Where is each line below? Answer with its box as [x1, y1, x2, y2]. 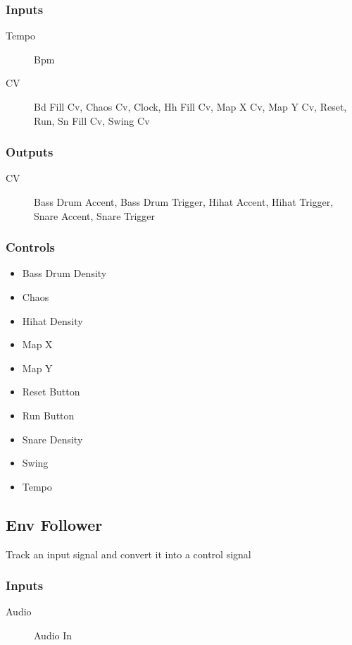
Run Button [22, 407, 75, 422]
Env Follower [6, 513, 103, 535]
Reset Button [22, 384, 80, 399]
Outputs [6, 143, 54, 161]
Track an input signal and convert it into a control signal [6, 546, 251, 561]
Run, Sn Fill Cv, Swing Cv [34, 113, 150, 128]
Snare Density [22, 431, 83, 446]
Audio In [34, 627, 73, 642]
